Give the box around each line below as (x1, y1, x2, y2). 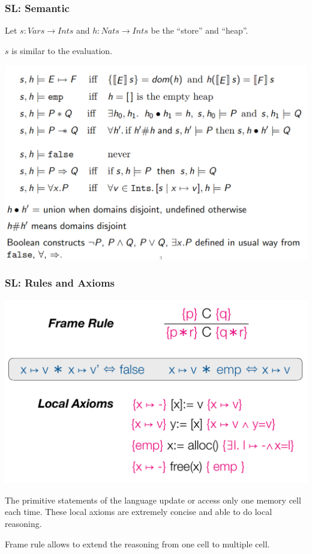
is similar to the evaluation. (11, 44, 113, 56)
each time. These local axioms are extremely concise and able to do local (5, 505, 272, 518)
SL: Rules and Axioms (5, 275, 115, 290)
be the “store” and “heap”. (151, 24, 248, 37)
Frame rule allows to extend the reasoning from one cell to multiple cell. (5, 537, 270, 550)
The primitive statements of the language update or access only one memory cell (5, 493, 301, 506)
